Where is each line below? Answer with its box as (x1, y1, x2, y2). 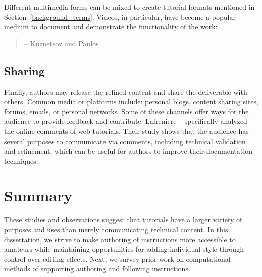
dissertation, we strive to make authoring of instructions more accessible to (4, 234, 236, 244)
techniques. (4, 155, 38, 166)
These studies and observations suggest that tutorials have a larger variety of (4, 214, 242, 225)
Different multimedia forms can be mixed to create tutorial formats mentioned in (4, 2, 255, 12)
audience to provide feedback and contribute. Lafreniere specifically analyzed (4, 116, 247, 126)
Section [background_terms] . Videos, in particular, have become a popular (4, 11, 236, 22)
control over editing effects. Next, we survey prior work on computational (4, 253, 231, 264)
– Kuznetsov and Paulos (24, 38, 99, 48)
